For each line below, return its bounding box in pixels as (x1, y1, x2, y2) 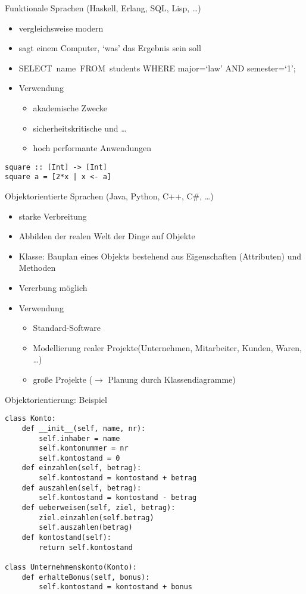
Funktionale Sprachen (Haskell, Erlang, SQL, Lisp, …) (5, 2, 201, 14)
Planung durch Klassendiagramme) (108, 373, 236, 385)
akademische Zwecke (33, 101, 108, 114)
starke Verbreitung (18, 210, 87, 222)
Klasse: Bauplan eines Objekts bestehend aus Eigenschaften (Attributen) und (18, 249, 302, 262)
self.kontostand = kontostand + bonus (39, 583, 192, 592)
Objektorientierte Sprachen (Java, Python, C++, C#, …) (5, 190, 214, 202)
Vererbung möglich (18, 282, 88, 294)
